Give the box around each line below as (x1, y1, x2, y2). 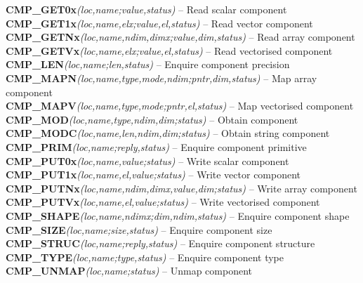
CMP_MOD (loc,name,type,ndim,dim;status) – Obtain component (6, 112, 298, 126)
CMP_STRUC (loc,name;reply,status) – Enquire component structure (6, 236, 315, 251)
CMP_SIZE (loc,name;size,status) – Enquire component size (6, 222, 272, 237)
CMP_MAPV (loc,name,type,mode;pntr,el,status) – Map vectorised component (6, 98, 354, 113)
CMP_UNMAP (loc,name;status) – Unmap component (6, 263, 253, 278)
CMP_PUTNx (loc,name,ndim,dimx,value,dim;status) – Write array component (6, 180, 357, 195)
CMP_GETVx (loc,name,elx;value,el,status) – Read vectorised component (6, 43, 333, 58)
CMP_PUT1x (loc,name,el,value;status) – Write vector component (6, 167, 301, 182)
